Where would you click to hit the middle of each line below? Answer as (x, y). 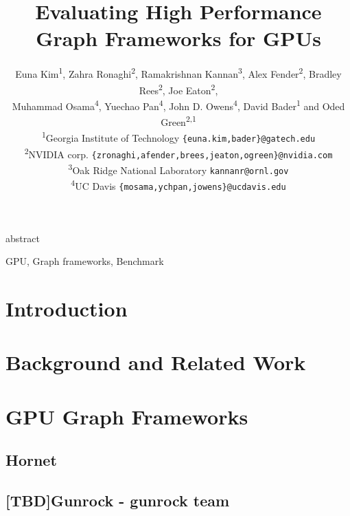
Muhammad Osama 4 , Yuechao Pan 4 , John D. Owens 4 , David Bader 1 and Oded (178, 105)
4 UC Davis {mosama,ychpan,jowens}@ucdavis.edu (178, 185)
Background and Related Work (156, 362)
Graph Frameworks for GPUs (178, 38)
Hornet (31, 460)
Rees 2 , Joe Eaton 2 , (178, 89)
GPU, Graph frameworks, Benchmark (85, 261)
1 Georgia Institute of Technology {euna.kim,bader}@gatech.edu (178, 137)
